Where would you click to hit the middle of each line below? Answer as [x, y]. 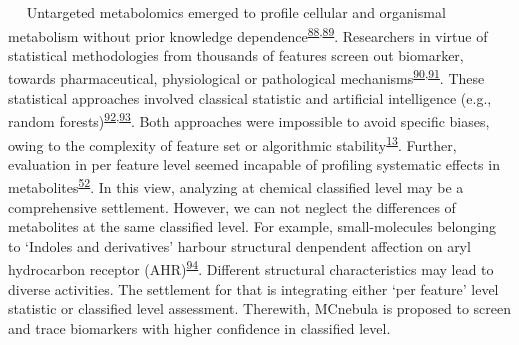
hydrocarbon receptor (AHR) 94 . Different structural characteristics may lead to [251, 268]
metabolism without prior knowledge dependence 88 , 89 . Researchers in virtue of [248, 34]
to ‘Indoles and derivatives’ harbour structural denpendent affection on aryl [239, 245]
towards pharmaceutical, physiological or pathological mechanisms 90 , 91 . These [246, 77]
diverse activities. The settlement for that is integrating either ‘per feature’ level [253, 288]
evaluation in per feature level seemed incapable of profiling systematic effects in [254, 163]
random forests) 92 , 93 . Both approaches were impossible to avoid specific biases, [249, 119]
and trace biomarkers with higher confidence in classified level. [199, 327]
